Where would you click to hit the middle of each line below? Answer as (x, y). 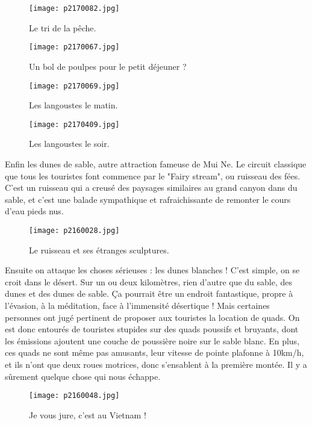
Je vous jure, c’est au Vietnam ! (88, 414)
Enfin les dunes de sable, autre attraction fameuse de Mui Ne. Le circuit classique (156, 164)
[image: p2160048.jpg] (74, 396)
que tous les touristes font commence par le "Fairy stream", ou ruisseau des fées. (153, 175)
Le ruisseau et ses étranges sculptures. (99, 250)
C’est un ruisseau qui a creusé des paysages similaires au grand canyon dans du (151, 188)
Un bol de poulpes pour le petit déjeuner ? (108, 66)
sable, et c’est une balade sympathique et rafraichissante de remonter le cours (148, 199)
